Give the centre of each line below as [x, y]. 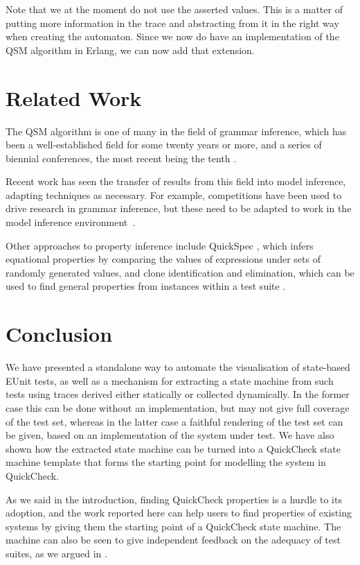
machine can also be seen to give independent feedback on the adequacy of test [173, 540]
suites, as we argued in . [56, 553]
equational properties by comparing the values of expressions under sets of [163, 259]
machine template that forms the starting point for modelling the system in [166, 462]
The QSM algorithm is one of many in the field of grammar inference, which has [176, 131]
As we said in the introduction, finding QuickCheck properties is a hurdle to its [174, 499]
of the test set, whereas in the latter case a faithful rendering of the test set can [174, 421]
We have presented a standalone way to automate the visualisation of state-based [178, 367]
